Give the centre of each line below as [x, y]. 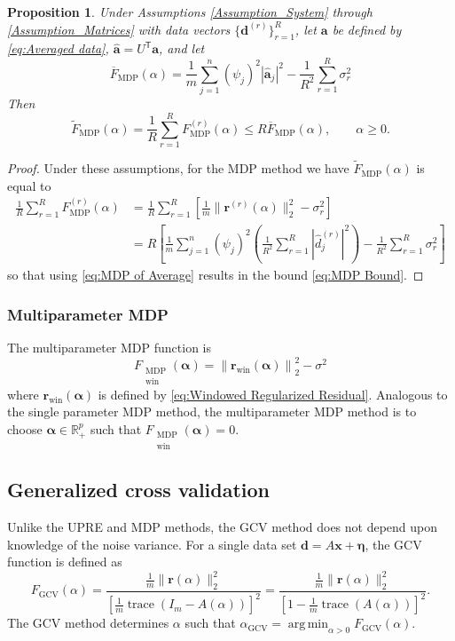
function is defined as [65, 562]
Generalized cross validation [139, 490]
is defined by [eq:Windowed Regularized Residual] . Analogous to [273, 394]
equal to [29, 185]
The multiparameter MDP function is [110, 348]
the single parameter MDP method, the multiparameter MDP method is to [212, 412]
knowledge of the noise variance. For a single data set [152, 544]
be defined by [367, 29]
